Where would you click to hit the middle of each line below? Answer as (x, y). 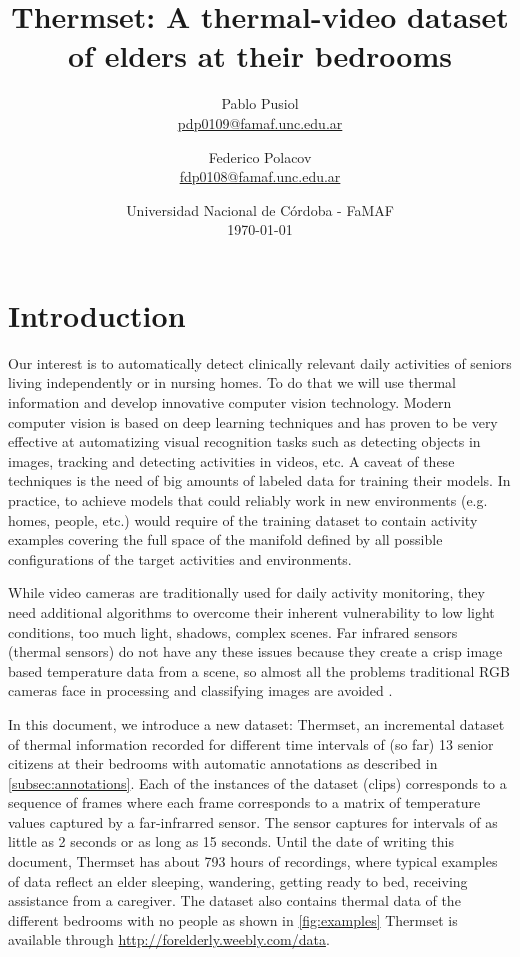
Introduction (97, 314)
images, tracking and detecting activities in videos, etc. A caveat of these (231, 460)
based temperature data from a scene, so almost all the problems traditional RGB (259, 670)
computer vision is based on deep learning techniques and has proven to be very (253, 421)
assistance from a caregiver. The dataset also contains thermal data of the (234, 900)
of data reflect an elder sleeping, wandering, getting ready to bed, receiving (238, 880)
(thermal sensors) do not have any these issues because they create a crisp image (255, 651)
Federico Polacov (260, 156)
